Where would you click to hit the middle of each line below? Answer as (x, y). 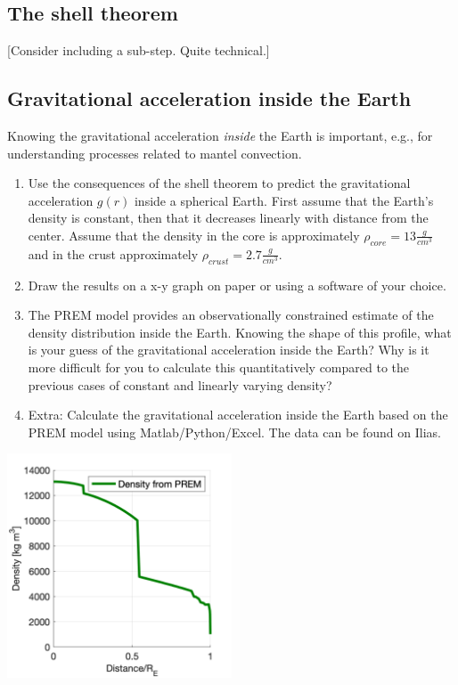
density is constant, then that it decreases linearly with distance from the (228, 218)
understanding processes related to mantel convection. (155, 153)
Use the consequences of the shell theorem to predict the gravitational (219, 183)
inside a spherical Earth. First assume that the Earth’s (284, 200)
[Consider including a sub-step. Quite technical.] (139, 50)
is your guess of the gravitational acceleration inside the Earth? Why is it (229, 350)
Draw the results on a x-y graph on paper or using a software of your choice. (237, 285)
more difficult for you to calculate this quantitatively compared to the (218, 367)
